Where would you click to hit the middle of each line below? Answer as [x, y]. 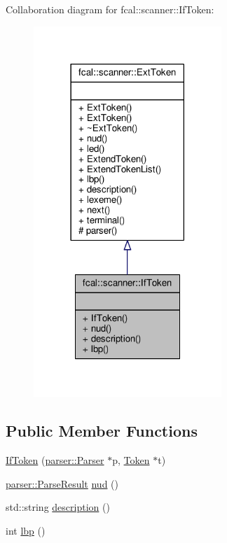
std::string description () [58, 507]
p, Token [131, 459]
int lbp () [26, 530]
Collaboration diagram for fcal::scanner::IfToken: [110, 9]
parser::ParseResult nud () [62, 483]
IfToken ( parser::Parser [55, 459]
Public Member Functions [102, 431]
